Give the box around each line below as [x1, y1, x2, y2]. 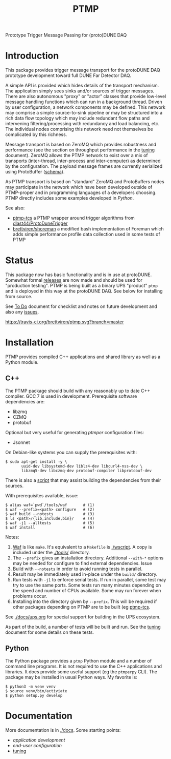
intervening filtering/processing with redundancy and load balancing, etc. [5, 121, 160, 127]
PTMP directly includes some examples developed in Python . [5, 195, 134, 201]
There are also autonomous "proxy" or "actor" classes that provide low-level [5, 93, 166, 100]
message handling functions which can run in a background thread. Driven [5, 99, 162, 105]
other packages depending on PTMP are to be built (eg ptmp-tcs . [12, 604, 151, 610]
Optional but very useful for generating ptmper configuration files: [5, 429, 144, 435]
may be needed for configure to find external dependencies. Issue [12, 560, 152, 566]
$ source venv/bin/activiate [5, 688, 67, 693]
